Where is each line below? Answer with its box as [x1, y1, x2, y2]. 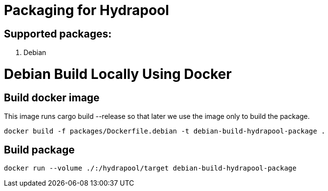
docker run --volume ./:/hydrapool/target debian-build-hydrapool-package [4, 164, 297, 172]
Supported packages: [4, 27, 112, 40]
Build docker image [4, 91, 100, 104]
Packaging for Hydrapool [4, 2, 169, 19]
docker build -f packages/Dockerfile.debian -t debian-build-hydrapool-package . [4, 127, 326, 135]
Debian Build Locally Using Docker [4, 65, 232, 82]
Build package [4, 143, 75, 156]
